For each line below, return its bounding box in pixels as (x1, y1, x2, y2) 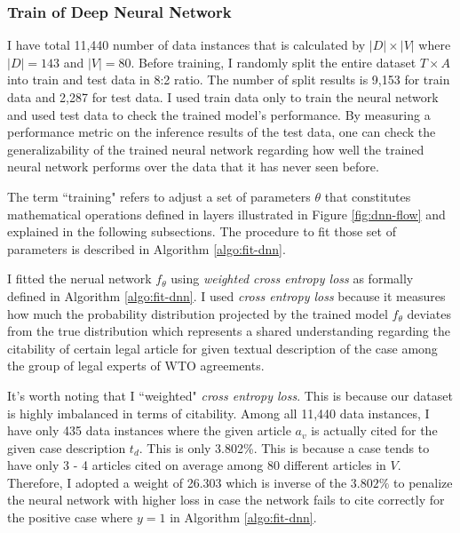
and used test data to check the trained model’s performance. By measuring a (7, 105, 431, 123)
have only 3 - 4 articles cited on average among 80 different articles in (7, 456, 386, 474)
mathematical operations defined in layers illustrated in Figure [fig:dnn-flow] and (7, 204, 446, 223)
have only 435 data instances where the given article (7, 421, 291, 440)
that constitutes (324, 187, 411, 205)
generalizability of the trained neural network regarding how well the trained (7, 139, 424, 158)
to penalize (393, 473, 453, 491)
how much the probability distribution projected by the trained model (7, 304, 388, 322)
